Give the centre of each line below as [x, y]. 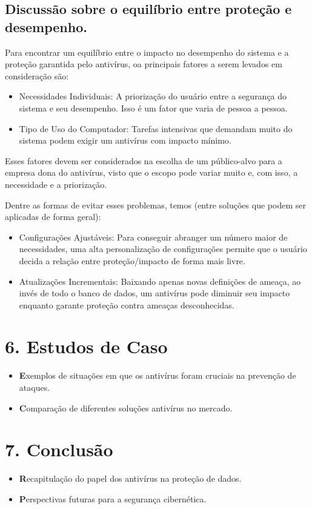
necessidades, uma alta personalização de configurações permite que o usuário [163, 249]
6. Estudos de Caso [86, 346]
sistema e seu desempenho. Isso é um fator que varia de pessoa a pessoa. [153, 108]
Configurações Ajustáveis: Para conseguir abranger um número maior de [153, 237]
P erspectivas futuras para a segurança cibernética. [113, 498]
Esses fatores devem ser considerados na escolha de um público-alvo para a [144, 160]
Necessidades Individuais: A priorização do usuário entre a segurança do [153, 96]
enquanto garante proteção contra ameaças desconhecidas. [127, 304]
